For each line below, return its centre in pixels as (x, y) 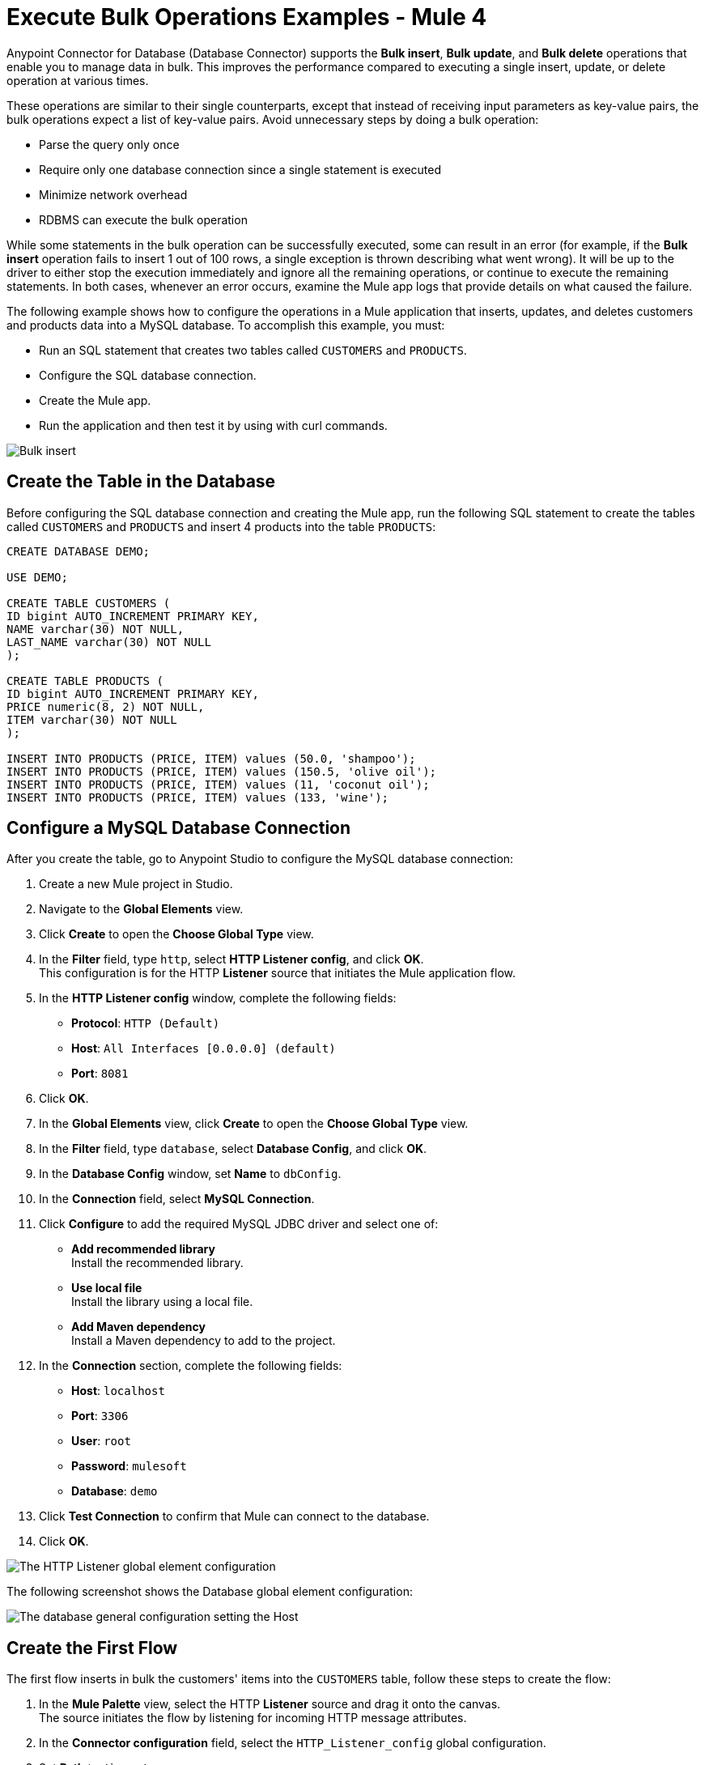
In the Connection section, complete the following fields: (191, 1366)
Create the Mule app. (95, 400)
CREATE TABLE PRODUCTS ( (85, 680)
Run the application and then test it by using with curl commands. (213, 425)
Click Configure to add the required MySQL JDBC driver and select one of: (239, 1224)
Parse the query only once (109, 144)
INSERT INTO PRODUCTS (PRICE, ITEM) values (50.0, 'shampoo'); (211, 758)
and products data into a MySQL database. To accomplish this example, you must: (226, 325)
